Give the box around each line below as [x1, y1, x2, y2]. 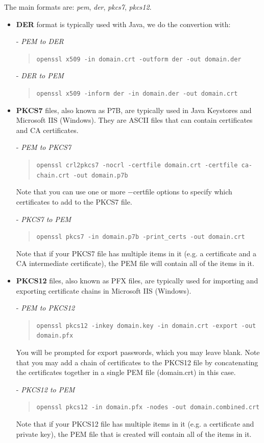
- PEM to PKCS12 [16, 302, 75, 313]
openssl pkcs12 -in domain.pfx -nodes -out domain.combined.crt [36, 404, 260, 411]
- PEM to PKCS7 [16, 142, 71, 152]
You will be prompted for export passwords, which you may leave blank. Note [16, 347, 260, 358]
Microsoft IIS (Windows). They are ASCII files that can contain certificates [16, 115, 253, 125]
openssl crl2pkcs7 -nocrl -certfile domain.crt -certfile [36, 162, 238, 169]
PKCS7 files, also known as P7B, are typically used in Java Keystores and [16, 104, 252, 115]
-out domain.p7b [73, 171, 128, 179]
